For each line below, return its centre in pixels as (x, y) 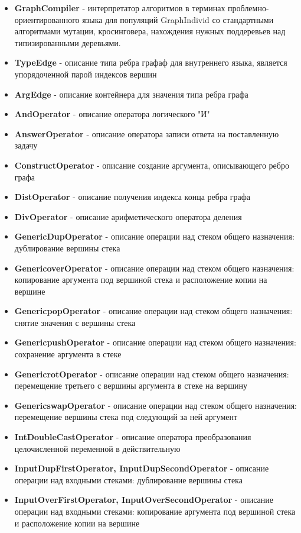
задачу (26, 145)
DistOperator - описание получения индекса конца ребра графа (132, 197)
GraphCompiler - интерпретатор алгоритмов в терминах (120, 8)
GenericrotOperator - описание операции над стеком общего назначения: (152, 374)
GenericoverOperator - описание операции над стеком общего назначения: (154, 268)
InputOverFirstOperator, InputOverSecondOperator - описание (144, 500)
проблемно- (248, 8)
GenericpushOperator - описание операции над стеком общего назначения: (155, 342)
